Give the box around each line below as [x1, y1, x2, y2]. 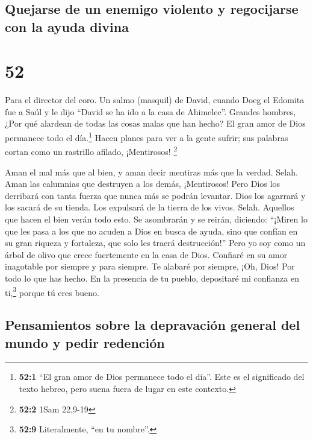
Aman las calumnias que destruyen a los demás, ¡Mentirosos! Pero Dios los [5, 177, 280, 190]
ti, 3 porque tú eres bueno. [5, 284, 99, 298]
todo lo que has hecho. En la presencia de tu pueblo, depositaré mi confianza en [5, 271, 299, 284]
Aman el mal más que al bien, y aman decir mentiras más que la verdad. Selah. [5, 165, 298, 178]
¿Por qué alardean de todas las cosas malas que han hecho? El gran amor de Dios [5, 117, 306, 130]
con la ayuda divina [5, 17, 129, 36]
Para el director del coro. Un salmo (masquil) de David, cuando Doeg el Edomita [5, 93, 305, 106]
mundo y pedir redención [5, 333, 165, 352]
